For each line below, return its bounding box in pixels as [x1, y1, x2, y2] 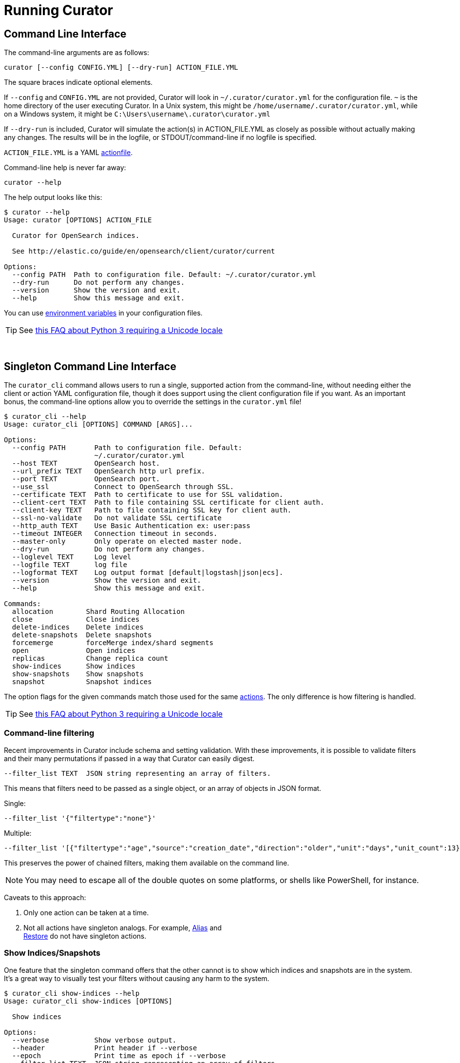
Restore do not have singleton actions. [23, 931, 147, 940]
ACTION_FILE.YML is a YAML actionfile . [4, 148, 133, 157]
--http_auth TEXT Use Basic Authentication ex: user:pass [12, 522, 250, 530]
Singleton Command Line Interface [4, 360, 176, 373]
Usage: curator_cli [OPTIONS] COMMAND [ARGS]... [4, 420, 193, 429]
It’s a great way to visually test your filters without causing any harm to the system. [4, 974, 269, 983]
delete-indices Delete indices [12, 623, 144, 631]
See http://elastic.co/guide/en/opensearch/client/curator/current [12, 247, 275, 256]
